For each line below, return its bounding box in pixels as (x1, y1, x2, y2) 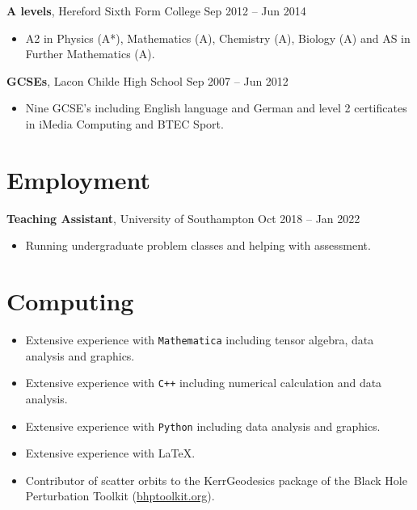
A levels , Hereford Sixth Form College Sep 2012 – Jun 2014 (6, 2, 306, 19)
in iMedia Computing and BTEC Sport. (25, 115, 224, 132)
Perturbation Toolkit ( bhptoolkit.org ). (25, 487, 215, 504)
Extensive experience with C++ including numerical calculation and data (25, 374, 382, 391)
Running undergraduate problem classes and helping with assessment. (25, 237, 371, 254)
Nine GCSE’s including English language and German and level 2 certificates (25, 99, 407, 116)
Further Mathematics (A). (25, 45, 155, 62)
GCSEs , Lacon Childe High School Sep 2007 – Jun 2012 (6, 72, 289, 89)
